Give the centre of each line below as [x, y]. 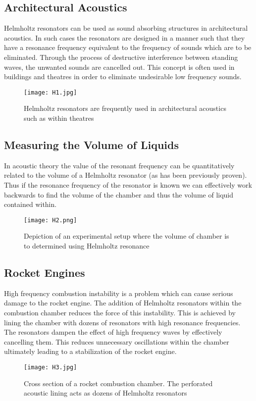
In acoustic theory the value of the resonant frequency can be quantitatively [119, 165]
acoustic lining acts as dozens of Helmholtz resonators [105, 393]
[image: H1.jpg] [51, 92]
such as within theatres [59, 118]
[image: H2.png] [51, 220]
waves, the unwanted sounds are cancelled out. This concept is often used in [119, 67]
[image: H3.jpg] [51, 367]
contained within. [30, 204]
